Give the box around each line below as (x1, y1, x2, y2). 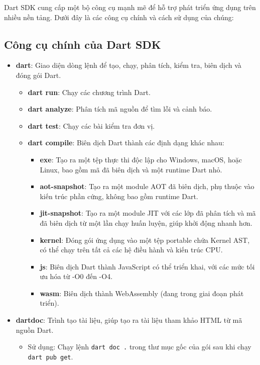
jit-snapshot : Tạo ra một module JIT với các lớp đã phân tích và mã (40, 208, 256, 218)
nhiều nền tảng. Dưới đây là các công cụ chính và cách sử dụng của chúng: (4, 12, 234, 22)
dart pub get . (28, 351, 73, 361)
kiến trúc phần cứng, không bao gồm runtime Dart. (40, 191, 198, 201)
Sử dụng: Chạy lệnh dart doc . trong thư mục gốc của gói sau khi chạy (28, 341, 251, 352)
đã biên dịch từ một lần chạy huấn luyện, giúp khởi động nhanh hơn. (40, 217, 252, 228)
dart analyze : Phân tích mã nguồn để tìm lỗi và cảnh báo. (28, 104, 212, 114)
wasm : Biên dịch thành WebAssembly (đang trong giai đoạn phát (40, 288, 244, 298)
